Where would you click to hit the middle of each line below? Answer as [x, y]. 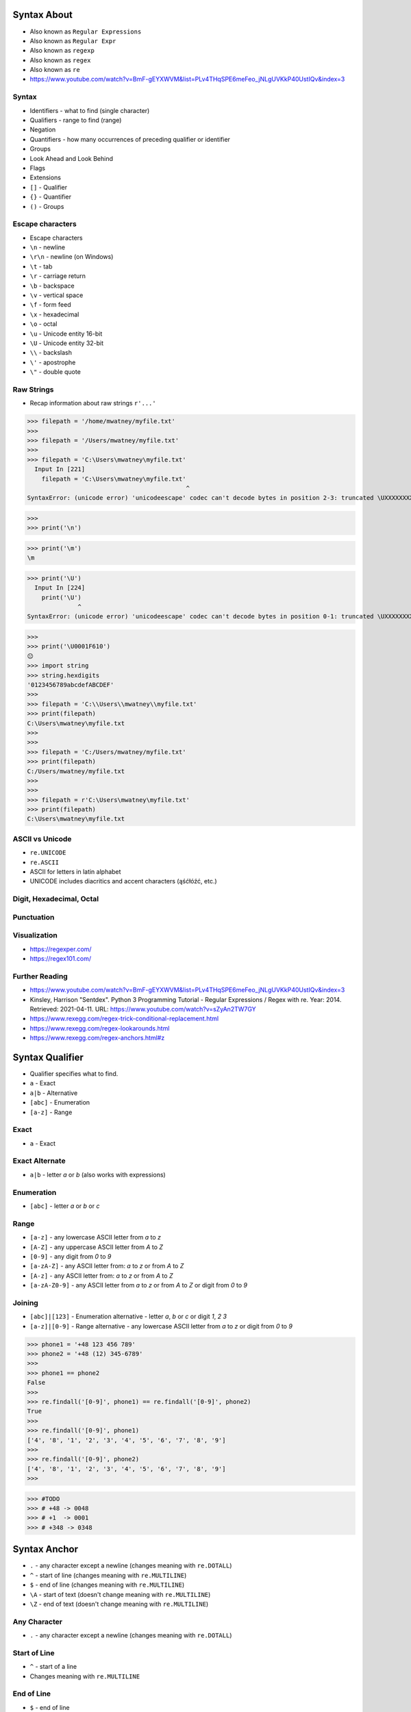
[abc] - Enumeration [60, 1103]
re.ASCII [45, 862]
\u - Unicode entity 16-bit [66, 333]
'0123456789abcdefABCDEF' [71, 684]
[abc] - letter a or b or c [65, 1206]
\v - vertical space [57, 295]
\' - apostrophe [53, 362]
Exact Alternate [39, 1161]
